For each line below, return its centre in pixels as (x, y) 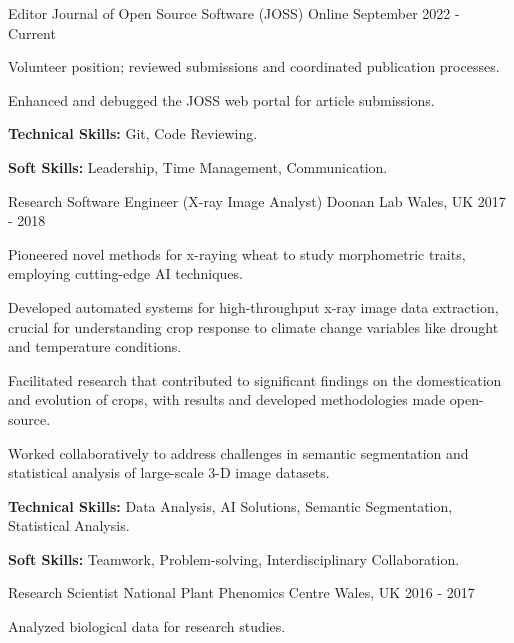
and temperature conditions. (95, 346)
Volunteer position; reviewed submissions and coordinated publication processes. (254, 66)
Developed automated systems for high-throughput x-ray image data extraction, (253, 306)
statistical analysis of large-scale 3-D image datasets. (169, 472)
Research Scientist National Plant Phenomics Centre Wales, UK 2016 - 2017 (241, 592)
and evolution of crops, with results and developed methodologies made (227, 399)
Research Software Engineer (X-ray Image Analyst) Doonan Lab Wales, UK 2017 (257, 200)
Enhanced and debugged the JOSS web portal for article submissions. (221, 99)
